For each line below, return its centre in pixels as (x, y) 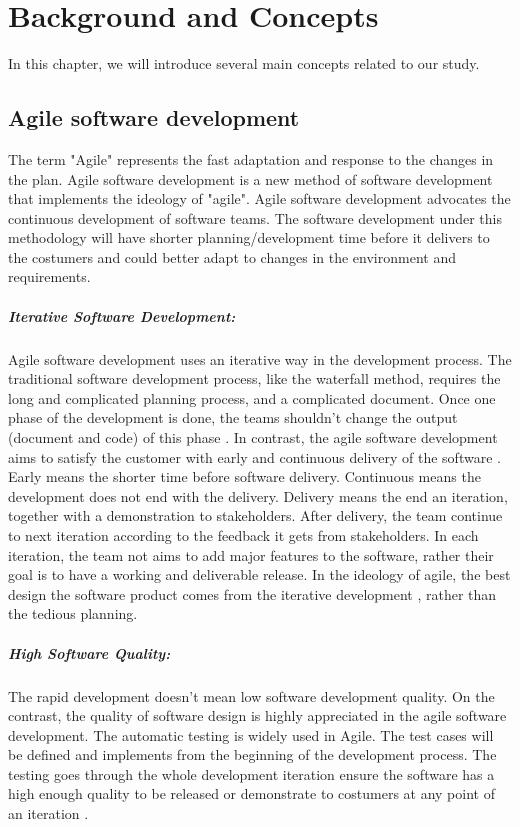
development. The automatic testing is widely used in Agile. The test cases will (251, 734)
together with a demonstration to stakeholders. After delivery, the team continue (255, 515)
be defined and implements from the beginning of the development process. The (252, 754)
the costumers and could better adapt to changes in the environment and (232, 256)
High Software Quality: (89, 652)
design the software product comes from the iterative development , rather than (252, 593)
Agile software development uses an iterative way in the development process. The (260, 358)
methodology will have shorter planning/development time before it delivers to (249, 237)
